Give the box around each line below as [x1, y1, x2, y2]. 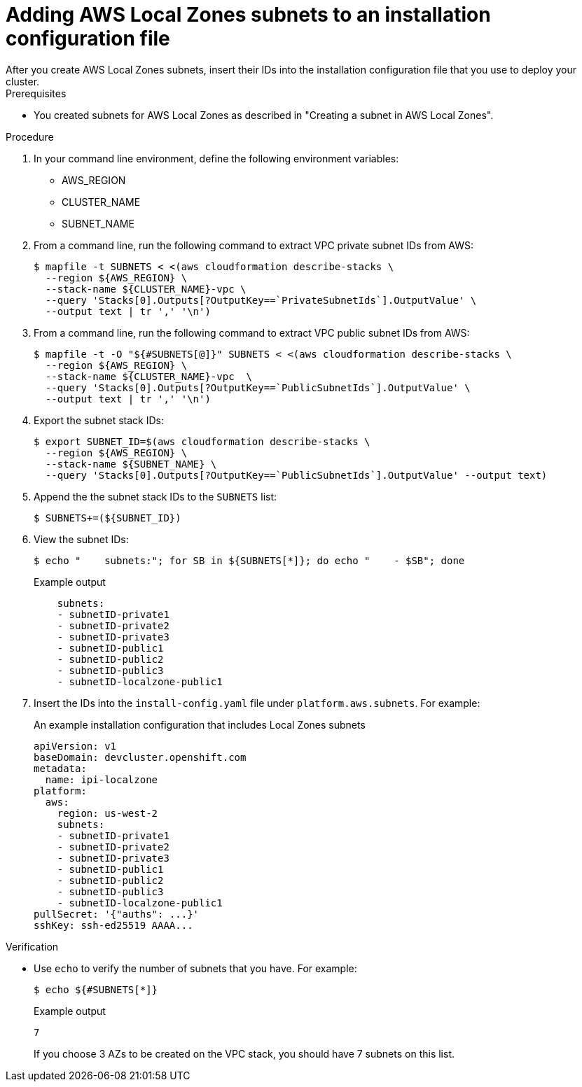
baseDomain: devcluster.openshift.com [34, 751, 247, 763]
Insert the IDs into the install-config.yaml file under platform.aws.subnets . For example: [34, 696, 480, 709]
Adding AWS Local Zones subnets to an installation [6, 3, 491, 27]
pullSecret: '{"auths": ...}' [34, 908, 200, 920]
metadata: [34, 762, 87, 774]
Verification [6, 940, 59, 953]
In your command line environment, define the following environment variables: [34, 152, 399, 164]
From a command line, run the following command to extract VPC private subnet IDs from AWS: [34, 239, 474, 251]
